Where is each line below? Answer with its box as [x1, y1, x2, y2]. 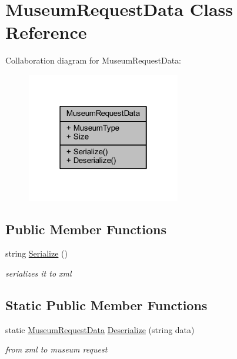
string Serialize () [5, 247, 68, 260]
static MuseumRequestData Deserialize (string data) [5, 323, 195, 335]
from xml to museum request [5, 343, 108, 355]
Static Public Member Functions [5, 295, 208, 314]
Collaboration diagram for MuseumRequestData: [5, 54, 181, 67]
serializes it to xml [5, 267, 72, 279]
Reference [5, 20, 87, 44]
